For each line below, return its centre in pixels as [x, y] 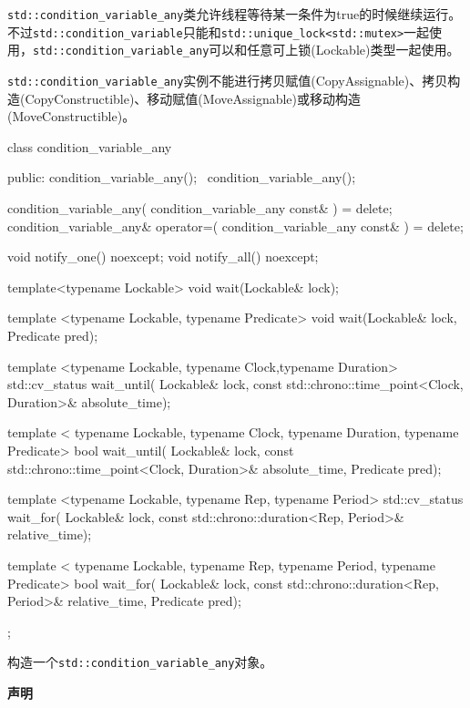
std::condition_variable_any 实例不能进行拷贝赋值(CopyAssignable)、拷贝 [228, 80]
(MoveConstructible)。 [72, 116]
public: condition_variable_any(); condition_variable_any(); [182, 177]
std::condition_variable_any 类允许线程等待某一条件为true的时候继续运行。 [235, 14]
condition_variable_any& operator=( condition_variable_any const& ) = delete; [235, 226]
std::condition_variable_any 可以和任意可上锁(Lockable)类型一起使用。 [246, 50]
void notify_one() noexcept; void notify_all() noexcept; [163, 257]
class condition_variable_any [90, 146]
